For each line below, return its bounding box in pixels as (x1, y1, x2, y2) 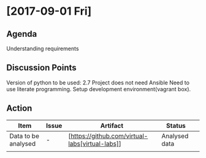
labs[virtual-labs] (68, 139, 120, 148)
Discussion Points (6, 62, 77, 73)
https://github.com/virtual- (70, 132, 148, 140)
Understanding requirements (6, 45, 79, 52)
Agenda (6, 29, 37, 39)
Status (166, 121, 186, 130)
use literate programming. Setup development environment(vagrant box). (6, 85, 191, 92)
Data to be (9, 132, 40, 140)
